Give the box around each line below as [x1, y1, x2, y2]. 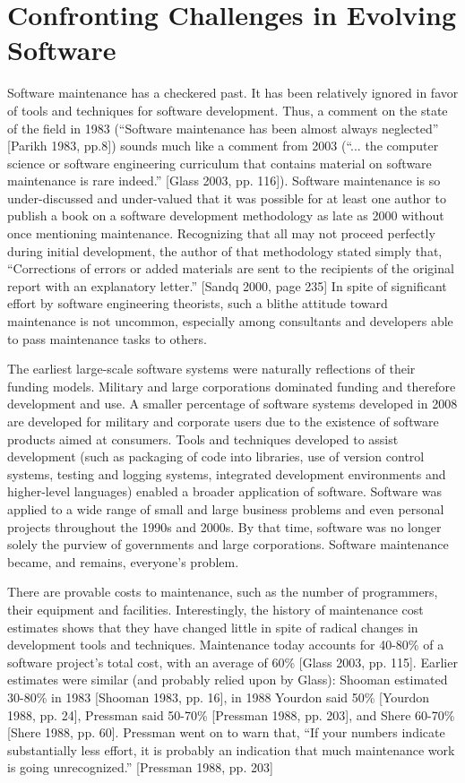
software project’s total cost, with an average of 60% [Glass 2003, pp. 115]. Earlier [7, 652, 458, 671]
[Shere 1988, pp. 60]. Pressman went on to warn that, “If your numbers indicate [7, 723, 445, 742]
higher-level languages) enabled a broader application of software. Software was [7, 482, 442, 501]
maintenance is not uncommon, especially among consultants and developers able [7, 312, 453, 331]
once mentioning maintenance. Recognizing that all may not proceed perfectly [7, 224, 435, 243]
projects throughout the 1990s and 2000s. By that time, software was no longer [7, 517, 442, 536]
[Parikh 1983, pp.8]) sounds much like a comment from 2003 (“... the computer [7, 136, 439, 155]
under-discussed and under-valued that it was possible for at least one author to [7, 188, 446, 207]
